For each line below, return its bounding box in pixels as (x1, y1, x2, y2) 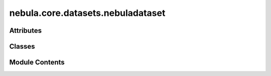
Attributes (9, 26, 42, 35)
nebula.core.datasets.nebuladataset (9, 7, 166, 18)
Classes (9, 42, 35, 51)
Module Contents (9, 58, 65, 67)
